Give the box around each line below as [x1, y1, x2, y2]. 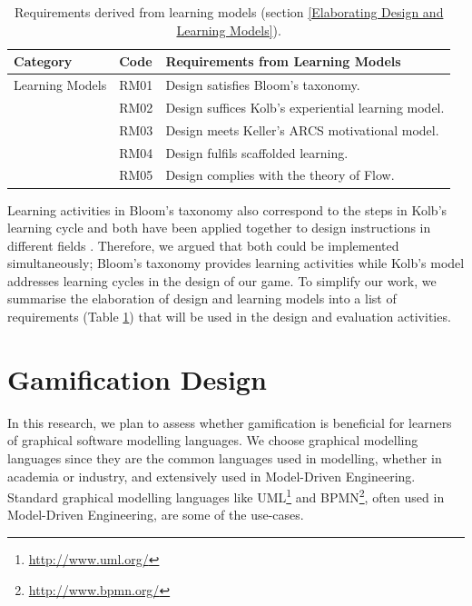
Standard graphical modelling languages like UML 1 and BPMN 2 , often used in [7, 485, 445, 506]
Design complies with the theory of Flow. [165, 165, 395, 184]
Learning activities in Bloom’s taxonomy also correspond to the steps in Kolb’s [7, 200, 447, 219]
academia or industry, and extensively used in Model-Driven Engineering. [7, 466, 416, 485]
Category [14, 52, 73, 71]
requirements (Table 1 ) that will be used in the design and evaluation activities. [7, 307, 451, 326]
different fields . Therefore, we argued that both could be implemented [7, 235, 399, 254]
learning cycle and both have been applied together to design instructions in [7, 218, 431, 237]
